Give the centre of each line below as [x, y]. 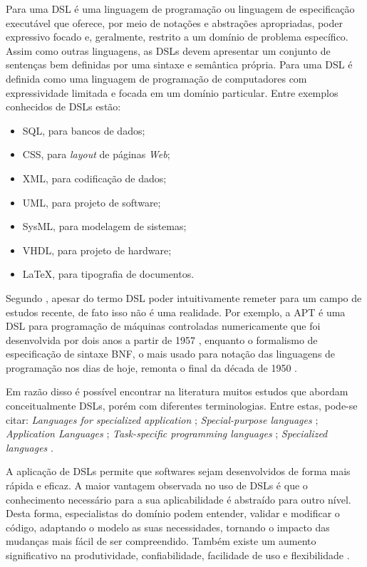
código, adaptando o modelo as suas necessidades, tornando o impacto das [168, 527]
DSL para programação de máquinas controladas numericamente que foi [163, 326]
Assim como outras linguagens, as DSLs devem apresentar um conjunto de [168, 50]
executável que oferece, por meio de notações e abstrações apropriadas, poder [175, 22]
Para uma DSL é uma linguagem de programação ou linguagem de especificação [180, 9]
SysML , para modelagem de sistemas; [104, 226]
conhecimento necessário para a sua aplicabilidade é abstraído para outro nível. [179, 499]
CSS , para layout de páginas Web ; [96, 154]
